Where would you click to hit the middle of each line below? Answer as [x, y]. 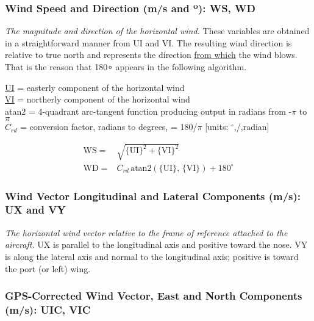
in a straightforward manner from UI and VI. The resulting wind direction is [148, 42]
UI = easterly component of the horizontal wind [95, 87]
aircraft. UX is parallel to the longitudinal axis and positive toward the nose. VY [156, 244]
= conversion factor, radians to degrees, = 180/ [109, 127]
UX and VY [35, 210]
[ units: [217, 127]
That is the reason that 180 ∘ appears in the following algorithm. [126, 67]
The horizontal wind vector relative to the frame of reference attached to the [146, 232]
